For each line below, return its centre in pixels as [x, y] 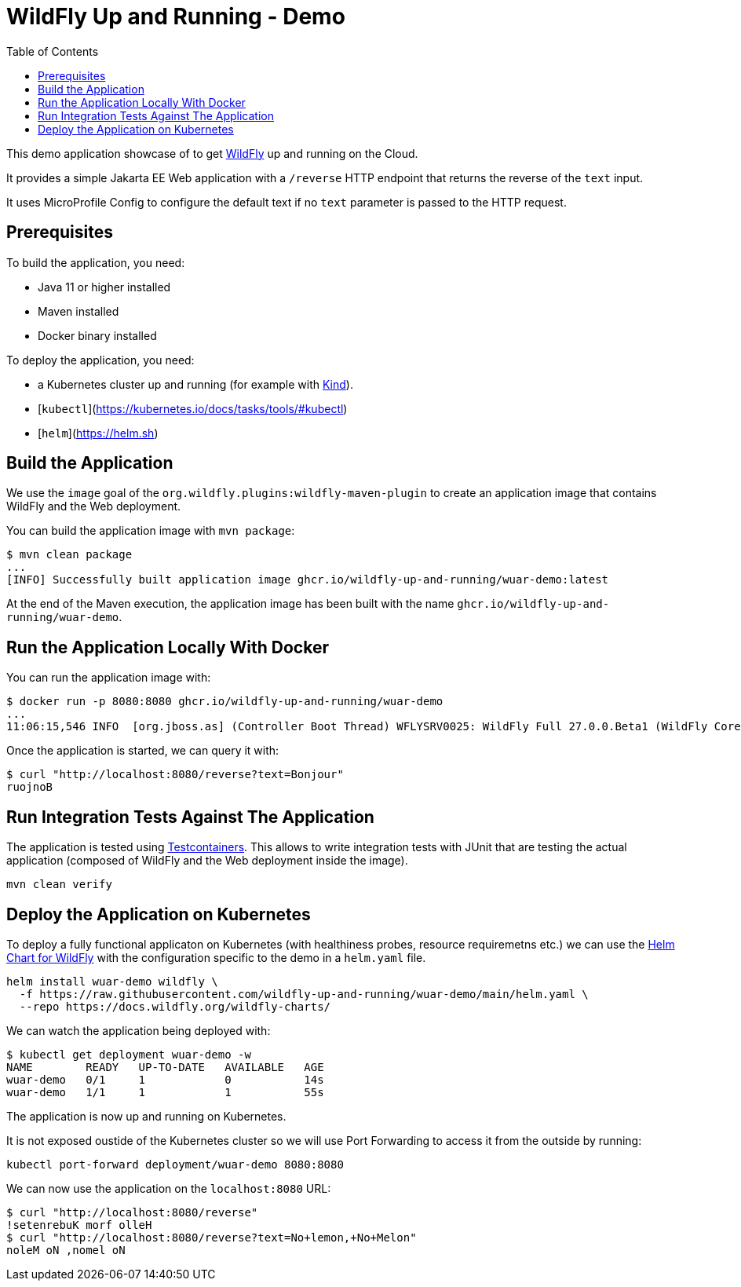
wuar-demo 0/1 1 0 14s [165, 1079]
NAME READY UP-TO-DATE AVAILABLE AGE [165, 1067]
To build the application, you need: [96, 262]
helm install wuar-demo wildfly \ [112, 981]
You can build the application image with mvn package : [151, 531]
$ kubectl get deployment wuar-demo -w [129, 1054]
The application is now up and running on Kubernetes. [146, 1116]
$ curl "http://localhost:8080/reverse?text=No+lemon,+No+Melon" [212, 1237]
